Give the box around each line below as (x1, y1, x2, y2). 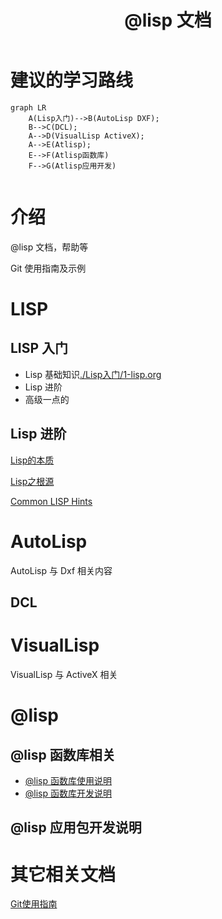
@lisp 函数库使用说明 (24, 774, 112, 786)
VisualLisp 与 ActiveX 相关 (10, 668, 118, 680)
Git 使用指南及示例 (10, 262, 87, 274)
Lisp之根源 (10, 475, 55, 487)
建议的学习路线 (10, 69, 134, 92)
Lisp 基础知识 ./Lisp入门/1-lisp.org (24, 368, 162, 380)
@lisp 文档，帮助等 (10, 241, 89, 253)
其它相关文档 (10, 863, 117, 886)
